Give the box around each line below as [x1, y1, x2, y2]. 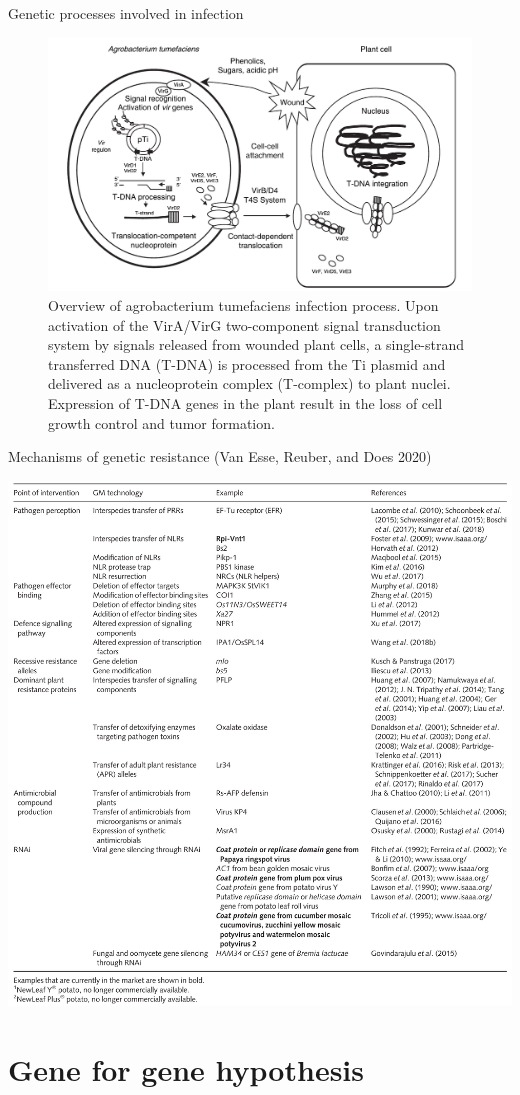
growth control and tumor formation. [48, 412, 275, 433]
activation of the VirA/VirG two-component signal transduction [48, 314, 441, 335]
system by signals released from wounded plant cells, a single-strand [48, 334, 465, 355]
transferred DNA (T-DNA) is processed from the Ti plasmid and [48, 353, 446, 374]
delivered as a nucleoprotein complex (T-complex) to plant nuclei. [48, 373, 451, 394]
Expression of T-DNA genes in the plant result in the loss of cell [48, 392, 443, 413]
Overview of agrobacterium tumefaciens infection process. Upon [48, 295, 439, 315]
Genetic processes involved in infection [8, 3, 244, 23]
